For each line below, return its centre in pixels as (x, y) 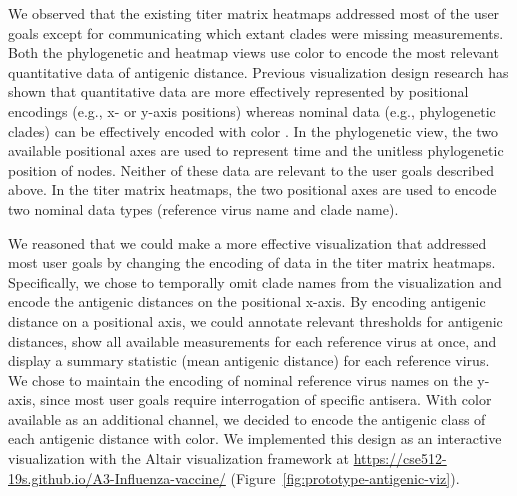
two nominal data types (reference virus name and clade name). (203, 208)
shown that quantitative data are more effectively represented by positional (238, 91)
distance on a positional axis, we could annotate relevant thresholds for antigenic (255, 320)
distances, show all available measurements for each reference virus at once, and (252, 340)
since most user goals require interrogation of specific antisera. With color (266, 399)
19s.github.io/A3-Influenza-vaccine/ (117, 477)
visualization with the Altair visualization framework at (178, 458)
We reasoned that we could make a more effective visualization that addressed (247, 242)
